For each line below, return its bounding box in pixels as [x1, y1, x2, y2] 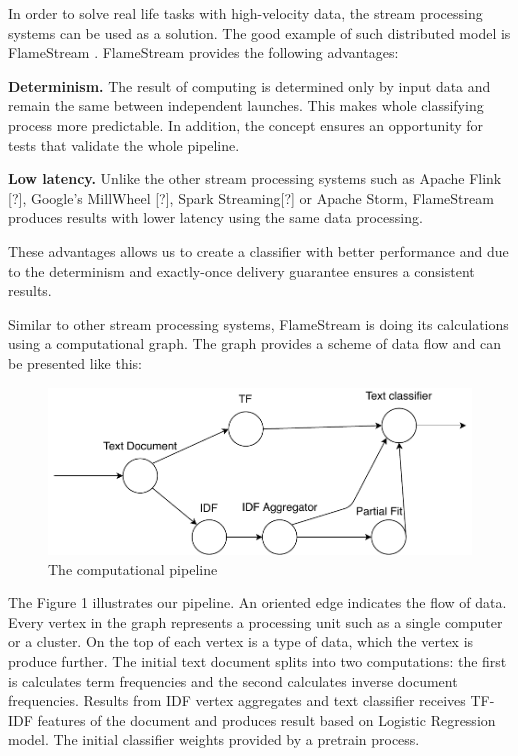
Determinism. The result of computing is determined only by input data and [8, 75, 491, 96]
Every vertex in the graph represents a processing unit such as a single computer [8, 611, 503, 632]
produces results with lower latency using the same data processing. [8, 207, 423, 228]
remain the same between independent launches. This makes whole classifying [8, 95, 484, 116]
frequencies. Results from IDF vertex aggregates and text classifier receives [8, 690, 466, 711]
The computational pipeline [48, 558, 218, 579]
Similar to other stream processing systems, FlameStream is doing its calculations [8, 313, 509, 334]
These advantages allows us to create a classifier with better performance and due [8, 240, 509, 261]
